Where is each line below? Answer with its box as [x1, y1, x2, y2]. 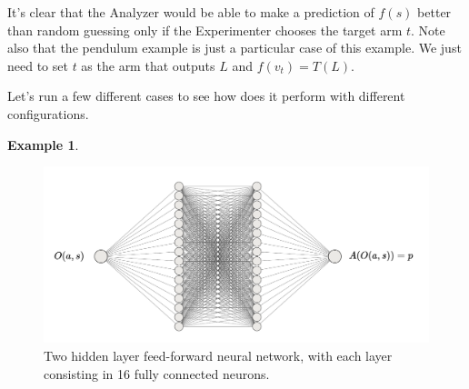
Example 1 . [7, 135, 79, 154]
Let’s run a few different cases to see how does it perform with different [7, 86, 405, 105]
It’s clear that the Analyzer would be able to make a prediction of [7, 3, 374, 21]
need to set [7, 55, 68, 75]
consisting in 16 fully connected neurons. [44, 364, 270, 383]
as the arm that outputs [81, 55, 215, 75]
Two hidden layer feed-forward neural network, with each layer [44, 345, 393, 364]
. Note [411, 20, 445, 39]
